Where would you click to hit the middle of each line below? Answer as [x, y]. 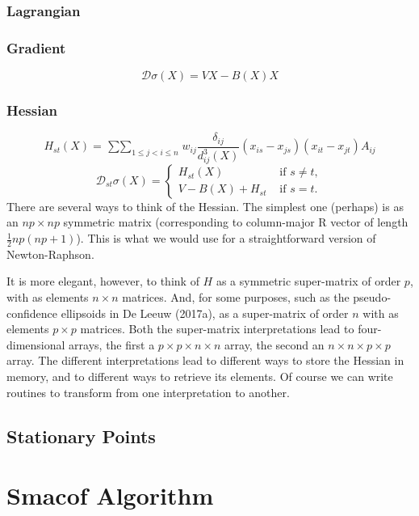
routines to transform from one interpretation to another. [148, 392]
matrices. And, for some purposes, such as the [236, 297]
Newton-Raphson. [50, 254]
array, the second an [274, 344]
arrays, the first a [112, 344]
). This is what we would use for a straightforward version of [226, 238]
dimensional [36, 344]
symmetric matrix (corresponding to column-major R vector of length [236, 222]
